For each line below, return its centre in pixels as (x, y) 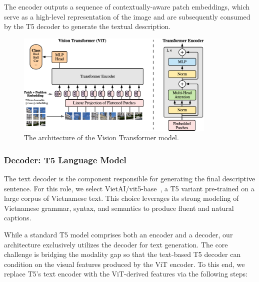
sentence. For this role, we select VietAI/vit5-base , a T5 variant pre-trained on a (129, 188)
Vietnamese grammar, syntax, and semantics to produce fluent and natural (119, 208)
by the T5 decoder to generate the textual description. (87, 26)
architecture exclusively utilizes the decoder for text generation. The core (116, 244)
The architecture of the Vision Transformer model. (101, 137)
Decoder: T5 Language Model (65, 160)
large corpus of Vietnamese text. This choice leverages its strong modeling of (121, 198)
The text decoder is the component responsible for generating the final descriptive (130, 178)
